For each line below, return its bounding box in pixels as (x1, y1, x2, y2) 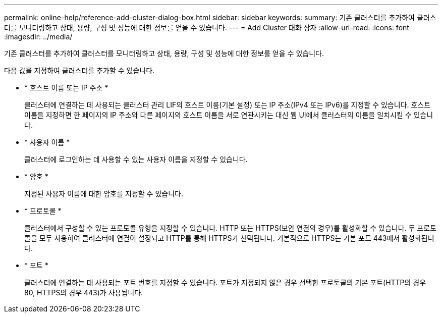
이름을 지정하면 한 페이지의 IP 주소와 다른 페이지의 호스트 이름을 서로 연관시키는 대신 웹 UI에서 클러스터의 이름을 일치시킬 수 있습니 (24, 111, 433, 119)
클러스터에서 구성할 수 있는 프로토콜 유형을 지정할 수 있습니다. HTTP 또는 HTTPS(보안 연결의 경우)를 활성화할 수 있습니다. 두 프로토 (24, 224, 436, 232)
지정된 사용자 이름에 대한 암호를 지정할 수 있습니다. (24, 189, 183, 198)
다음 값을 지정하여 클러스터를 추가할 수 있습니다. (4, 66, 155, 75)
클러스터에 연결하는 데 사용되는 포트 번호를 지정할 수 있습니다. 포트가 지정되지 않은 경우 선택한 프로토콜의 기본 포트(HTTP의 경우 (24, 278, 426, 287)
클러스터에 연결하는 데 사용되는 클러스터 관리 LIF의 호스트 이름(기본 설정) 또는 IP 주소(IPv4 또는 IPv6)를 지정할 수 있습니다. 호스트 (24, 100, 431, 109)
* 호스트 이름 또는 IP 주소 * (24, 83, 108, 92)
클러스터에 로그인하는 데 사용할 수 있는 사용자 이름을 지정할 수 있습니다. (24, 155, 248, 164)
